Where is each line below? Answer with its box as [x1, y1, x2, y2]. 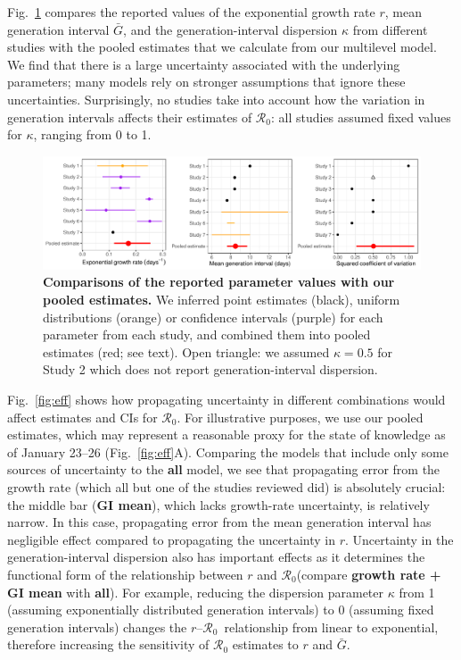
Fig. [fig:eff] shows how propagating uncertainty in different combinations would [7, 390, 446, 409]
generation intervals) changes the [7, 617, 187, 636]
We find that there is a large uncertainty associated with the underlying [7, 54, 400, 73]
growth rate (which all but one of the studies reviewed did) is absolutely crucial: [7, 477, 446, 496]
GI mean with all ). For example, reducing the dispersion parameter [7, 582, 384, 601]
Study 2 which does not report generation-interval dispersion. [43, 360, 378, 379]
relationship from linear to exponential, [224, 617, 439, 636]
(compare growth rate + [296, 564, 441, 583]
